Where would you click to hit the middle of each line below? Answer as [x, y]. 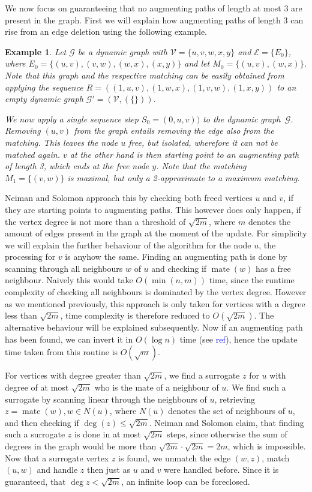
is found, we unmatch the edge [175, 457]
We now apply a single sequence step [72, 118]
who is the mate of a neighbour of [157, 387]
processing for [30, 256]
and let [197, 63]
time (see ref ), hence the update [238, 339]
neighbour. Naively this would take [69, 280]
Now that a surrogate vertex [57, 457]
